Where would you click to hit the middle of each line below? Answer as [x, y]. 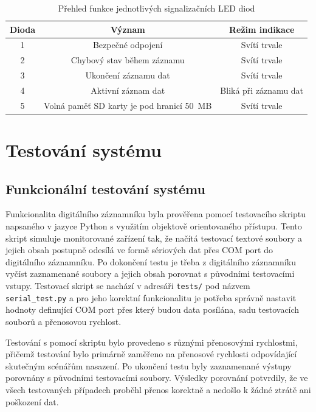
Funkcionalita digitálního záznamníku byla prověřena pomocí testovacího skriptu [156, 214]
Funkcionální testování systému [105, 188]
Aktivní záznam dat [128, 90]
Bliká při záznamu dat [262, 90]
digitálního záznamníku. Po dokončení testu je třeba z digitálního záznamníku [151, 261]
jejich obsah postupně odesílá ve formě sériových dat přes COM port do [139, 250]
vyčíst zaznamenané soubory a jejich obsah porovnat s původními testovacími [150, 274]
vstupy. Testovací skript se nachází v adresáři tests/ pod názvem [128, 286]
